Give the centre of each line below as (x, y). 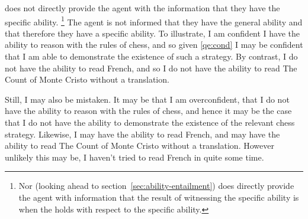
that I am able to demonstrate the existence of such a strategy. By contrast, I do (151, 56)
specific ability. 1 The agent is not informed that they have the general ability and (154, 21)
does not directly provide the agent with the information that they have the (142, 8)
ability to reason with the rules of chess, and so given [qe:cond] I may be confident (154, 45)
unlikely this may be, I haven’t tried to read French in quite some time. (134, 157)
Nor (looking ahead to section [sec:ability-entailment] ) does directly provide (156, 186)
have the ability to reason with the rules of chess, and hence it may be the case (148, 111)
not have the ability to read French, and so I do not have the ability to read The (151, 68)
